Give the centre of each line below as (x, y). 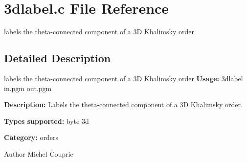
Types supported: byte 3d (46, 121)
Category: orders (31, 137)
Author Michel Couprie (39, 153)
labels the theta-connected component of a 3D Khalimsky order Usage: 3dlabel (123, 78)
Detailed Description (57, 58)
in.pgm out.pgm (28, 88)
